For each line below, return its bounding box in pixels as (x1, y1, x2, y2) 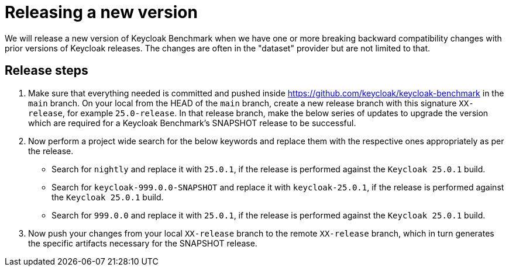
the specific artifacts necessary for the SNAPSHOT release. (28, 238, 257, 248)
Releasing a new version (5, 2, 198, 22)
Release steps (5, 63, 88, 78)
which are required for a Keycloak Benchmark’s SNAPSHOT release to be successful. (28, 117, 356, 128)
